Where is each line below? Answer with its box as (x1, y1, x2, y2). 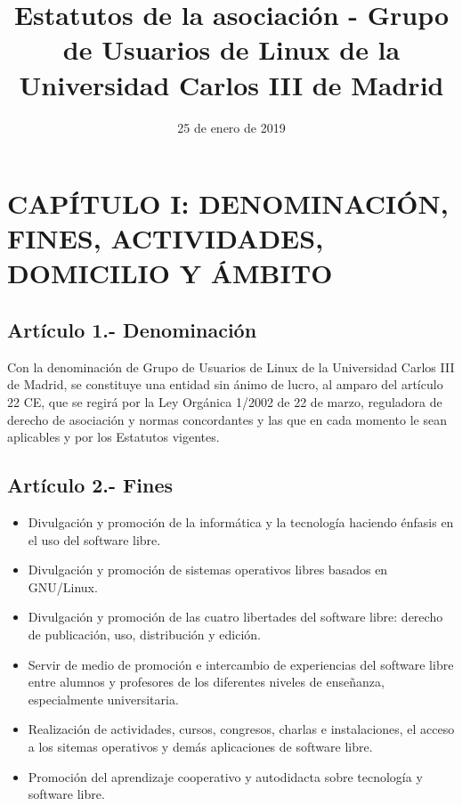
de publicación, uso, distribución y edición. (28, 625, 261, 643)
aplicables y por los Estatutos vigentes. (7, 427, 220, 446)
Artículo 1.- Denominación (7, 316, 257, 344)
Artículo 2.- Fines (7, 471, 174, 499)
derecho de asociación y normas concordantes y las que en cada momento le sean (7, 410, 447, 428)
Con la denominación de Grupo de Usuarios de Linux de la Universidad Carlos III (7, 357, 455, 376)
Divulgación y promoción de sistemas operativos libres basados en (28, 560, 388, 579)
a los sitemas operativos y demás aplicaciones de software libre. (28, 737, 373, 755)
